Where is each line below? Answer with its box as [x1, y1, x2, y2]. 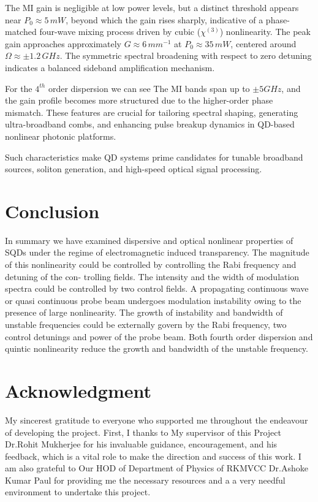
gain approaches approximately [5, 37, 121, 50]
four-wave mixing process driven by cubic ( [39, 25, 201, 38]
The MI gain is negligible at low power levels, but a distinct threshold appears [5, 1, 299, 13]
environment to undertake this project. [5, 485, 151, 498]
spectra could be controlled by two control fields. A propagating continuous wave [5, 282, 309, 295]
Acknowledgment [5, 378, 151, 403]
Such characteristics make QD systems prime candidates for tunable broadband [5, 150, 303, 163]
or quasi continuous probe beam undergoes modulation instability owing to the [5, 294, 301, 306]
